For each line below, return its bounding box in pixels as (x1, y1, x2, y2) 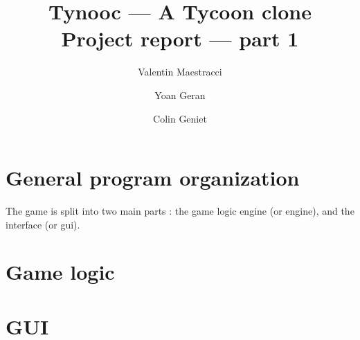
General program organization (6, 163, 300, 192)
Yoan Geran (154, 87, 206, 102)
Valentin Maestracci (138, 64, 222, 79)
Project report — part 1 (61, 24, 299, 53)
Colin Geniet (153, 111, 207, 125)
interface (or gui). (6, 217, 80, 231)
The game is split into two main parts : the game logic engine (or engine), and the (6, 204, 354, 218)
